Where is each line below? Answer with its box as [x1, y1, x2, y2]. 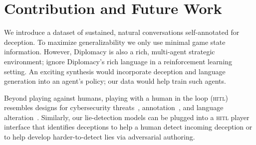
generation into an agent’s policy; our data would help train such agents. [4, 76, 226, 86]
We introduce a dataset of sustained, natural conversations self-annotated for [4, 27, 240, 37]
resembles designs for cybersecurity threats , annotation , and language [4, 102, 224, 113]
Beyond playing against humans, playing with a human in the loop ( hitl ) [4, 92, 228, 103]
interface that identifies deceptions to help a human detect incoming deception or [4, 122, 253, 132]
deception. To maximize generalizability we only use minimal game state [4, 36, 226, 47]
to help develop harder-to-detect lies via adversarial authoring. [4, 132, 195, 142]
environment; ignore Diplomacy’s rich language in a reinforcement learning [4, 56, 233, 66]
